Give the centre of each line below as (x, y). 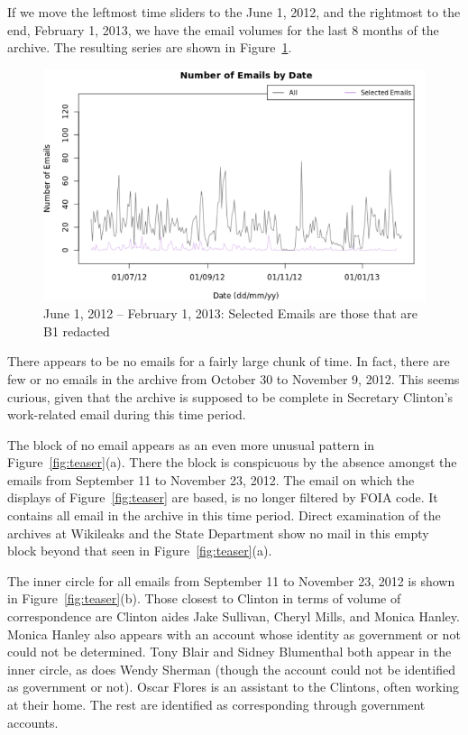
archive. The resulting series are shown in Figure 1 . (150, 47)
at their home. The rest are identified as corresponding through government (216, 704)
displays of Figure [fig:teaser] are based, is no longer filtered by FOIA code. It (223, 497)
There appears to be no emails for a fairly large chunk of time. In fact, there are (229, 361)
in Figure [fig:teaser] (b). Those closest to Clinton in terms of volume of (204, 598)
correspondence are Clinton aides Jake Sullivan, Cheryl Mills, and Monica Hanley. (234, 616)
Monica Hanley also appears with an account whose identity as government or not (234, 634)
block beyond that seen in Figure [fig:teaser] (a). (140, 551)
